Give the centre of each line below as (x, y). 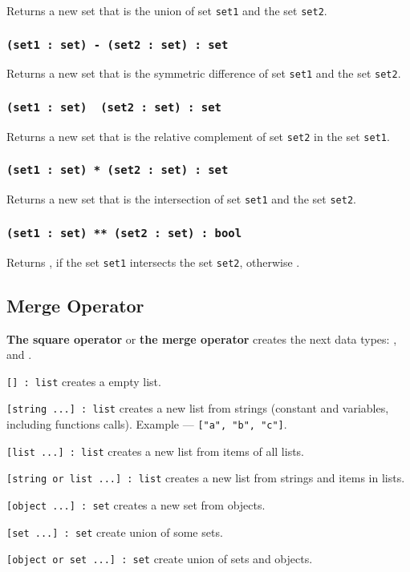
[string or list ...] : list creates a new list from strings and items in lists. (206, 478)
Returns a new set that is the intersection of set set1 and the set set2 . (181, 199)
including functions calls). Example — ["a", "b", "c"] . (147, 424)
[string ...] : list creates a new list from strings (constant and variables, (198, 408)
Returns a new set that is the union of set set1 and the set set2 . (167, 10)
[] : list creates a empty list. (84, 381)
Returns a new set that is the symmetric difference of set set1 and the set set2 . (204, 73)
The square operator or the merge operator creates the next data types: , (202, 338)
